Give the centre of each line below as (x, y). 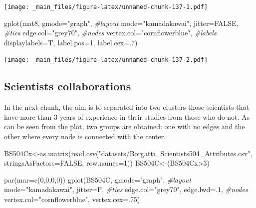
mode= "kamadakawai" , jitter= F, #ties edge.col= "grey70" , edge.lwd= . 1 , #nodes (126, 189)
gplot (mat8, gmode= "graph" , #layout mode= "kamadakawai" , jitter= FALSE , (121, 23)
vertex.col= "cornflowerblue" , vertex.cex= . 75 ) (72, 199)
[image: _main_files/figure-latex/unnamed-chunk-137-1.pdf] (106, 7)
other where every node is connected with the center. (85, 136)
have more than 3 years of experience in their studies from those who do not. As (127, 116)
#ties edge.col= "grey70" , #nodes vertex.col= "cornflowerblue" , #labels (110, 33)
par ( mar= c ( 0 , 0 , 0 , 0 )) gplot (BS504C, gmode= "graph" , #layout (98, 179)
